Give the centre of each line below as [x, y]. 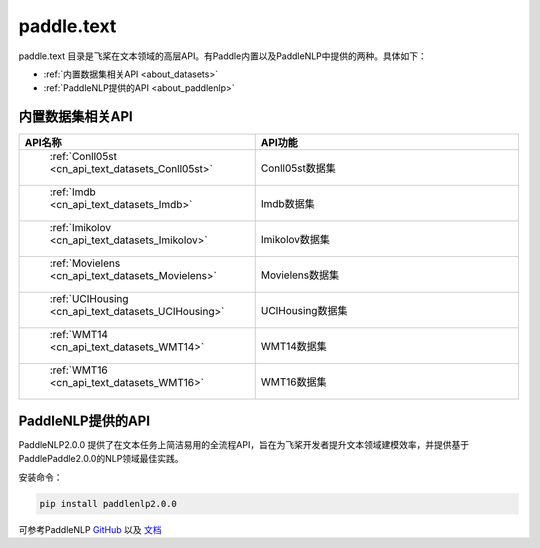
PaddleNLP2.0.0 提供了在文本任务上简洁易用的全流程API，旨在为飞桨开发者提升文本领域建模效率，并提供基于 [244, 444]
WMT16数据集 [293, 382]
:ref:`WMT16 [79, 370]
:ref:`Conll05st [83, 157]
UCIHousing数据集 [304, 311]
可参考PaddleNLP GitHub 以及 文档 [90, 529]
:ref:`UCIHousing [89, 299]
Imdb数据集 [287, 204]
